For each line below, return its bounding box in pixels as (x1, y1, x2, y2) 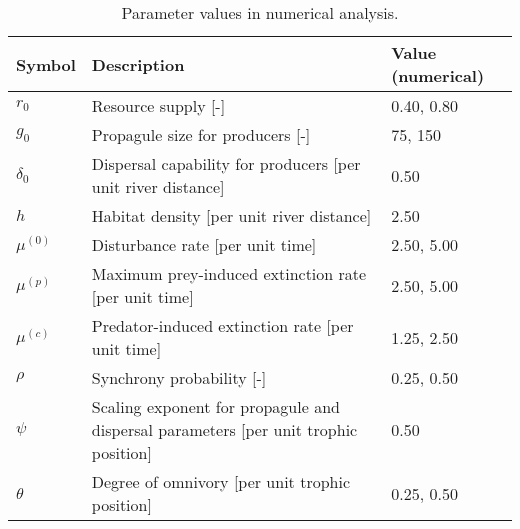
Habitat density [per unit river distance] (91, 204, 372, 227)
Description (91, 52, 185, 76)
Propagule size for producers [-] (91, 123, 311, 146)
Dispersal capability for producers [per (91, 152, 361, 175)
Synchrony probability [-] (91, 366, 267, 389)
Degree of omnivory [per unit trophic (91, 470, 351, 493)
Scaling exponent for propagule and (91, 395, 340, 418)
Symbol (16, 52, 76, 76)
